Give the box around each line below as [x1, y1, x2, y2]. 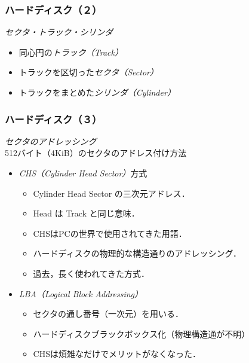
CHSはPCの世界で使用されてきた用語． [33, 227, 187, 239]
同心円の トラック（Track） [19, 45, 123, 58]
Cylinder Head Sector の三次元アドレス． [33, 187, 190, 199]
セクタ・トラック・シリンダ [5, 26, 113, 38]
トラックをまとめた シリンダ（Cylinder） [19, 86, 176, 98]
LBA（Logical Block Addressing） [19, 287, 143, 300]
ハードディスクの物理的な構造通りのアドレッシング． [33, 247, 241, 260]
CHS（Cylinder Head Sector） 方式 [19, 167, 147, 179]
